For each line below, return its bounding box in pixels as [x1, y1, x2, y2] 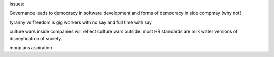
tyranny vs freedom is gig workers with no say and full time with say [9, 19, 152, 25]
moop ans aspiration [9, 44, 53, 50]
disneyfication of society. [9, 35, 62, 41]
